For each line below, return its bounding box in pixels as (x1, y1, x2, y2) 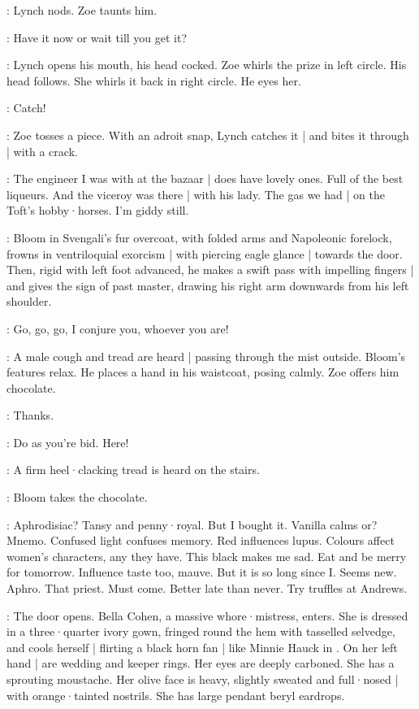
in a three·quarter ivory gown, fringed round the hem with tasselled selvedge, (6, 623, 395, 640)
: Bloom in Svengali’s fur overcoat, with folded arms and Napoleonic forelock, (6, 228, 392, 246)
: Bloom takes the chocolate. (6, 489, 148, 506)
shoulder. (6, 293, 52, 310)
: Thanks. (6, 407, 54, 424)
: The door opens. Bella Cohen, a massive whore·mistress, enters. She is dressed (6, 607, 408, 624)
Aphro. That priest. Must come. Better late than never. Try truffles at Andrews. (6, 580, 408, 597)
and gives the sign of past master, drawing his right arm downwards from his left (6, 276, 409, 294)
